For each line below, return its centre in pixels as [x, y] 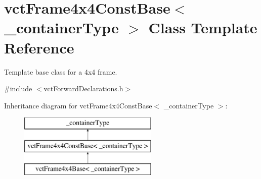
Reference [39, 47]
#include [18, 88]
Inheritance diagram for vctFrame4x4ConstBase [78, 105]
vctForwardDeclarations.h [83, 88]
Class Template [203, 27]
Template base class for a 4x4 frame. [61, 71]
